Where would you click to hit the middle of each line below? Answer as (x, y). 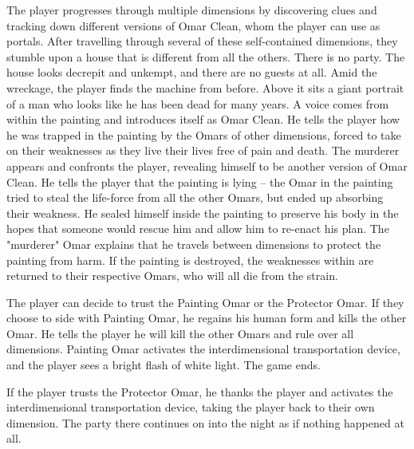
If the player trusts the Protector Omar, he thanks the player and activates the (200, 391)
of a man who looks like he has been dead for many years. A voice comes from (198, 103)
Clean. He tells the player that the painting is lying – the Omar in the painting (200, 181)
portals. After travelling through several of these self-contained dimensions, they (202, 41)
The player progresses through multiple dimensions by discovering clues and (192, 10)
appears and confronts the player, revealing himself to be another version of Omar (207, 165)
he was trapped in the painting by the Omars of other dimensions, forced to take (204, 134)
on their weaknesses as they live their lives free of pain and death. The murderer (203, 150)
